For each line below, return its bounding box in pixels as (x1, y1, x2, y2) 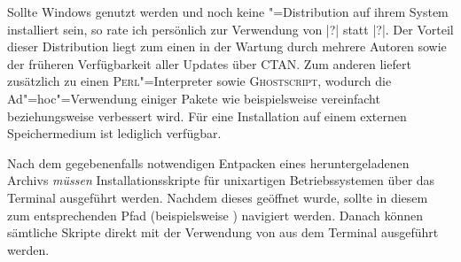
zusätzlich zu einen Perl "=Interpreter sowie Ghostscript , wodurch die (7, 72, 392, 90)
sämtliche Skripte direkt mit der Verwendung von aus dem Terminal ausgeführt (7, 223, 439, 242)
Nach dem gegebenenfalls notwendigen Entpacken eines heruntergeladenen (7, 153, 410, 172)
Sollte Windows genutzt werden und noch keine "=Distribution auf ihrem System (7, 3, 449, 20)
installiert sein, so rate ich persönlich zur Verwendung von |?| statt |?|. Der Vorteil (7, 19, 454, 38)
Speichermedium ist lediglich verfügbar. (7, 124, 222, 143)
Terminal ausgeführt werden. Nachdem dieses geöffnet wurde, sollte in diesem (7, 188, 428, 206)
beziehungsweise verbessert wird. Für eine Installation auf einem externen (7, 106, 407, 125)
